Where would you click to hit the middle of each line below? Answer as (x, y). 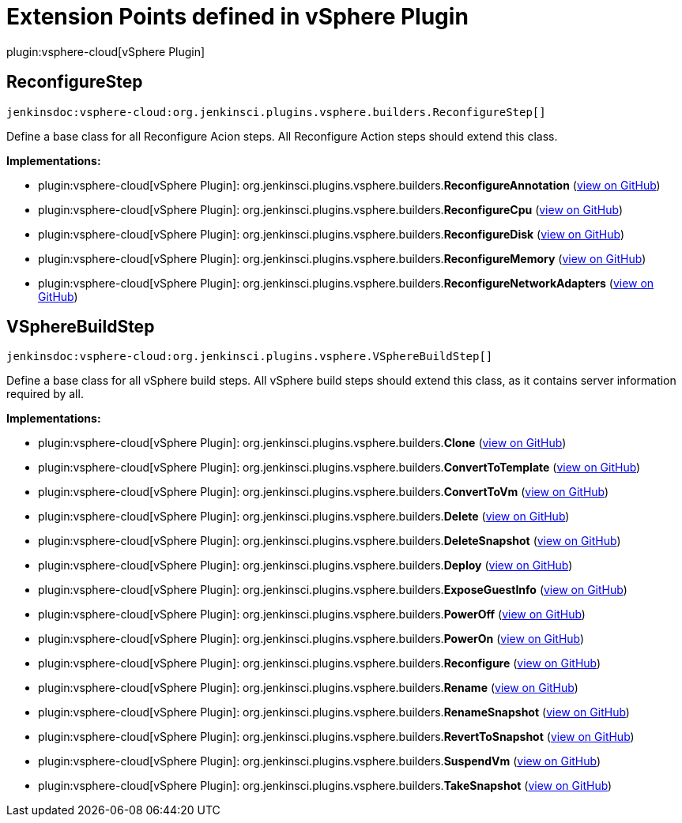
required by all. (45, 394)
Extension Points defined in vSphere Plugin (237, 17)
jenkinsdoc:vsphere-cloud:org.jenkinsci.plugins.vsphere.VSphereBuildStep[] (250, 357)
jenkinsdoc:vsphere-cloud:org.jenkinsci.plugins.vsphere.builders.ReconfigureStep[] (276, 112)
